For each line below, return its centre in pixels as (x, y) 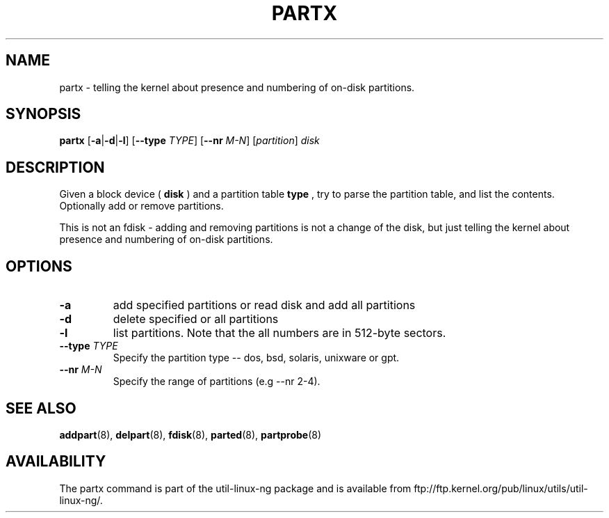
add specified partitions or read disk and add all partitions (264, 305)
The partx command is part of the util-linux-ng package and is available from (235, 488)
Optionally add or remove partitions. (141, 206)
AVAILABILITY (56, 462)
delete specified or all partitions (196, 319)
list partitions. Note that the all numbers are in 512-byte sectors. (279, 333)
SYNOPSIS (43, 114)
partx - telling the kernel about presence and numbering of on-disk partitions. (237, 87)
